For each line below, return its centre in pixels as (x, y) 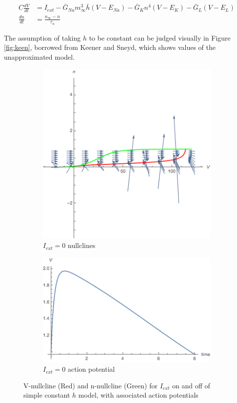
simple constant (47, 395)
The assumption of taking (42, 37)
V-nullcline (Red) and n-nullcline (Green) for (90, 385)
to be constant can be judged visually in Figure (160, 37)
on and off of (191, 385)
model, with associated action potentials (138, 395)
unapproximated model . (39, 57)
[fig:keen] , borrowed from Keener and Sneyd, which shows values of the (110, 47)
